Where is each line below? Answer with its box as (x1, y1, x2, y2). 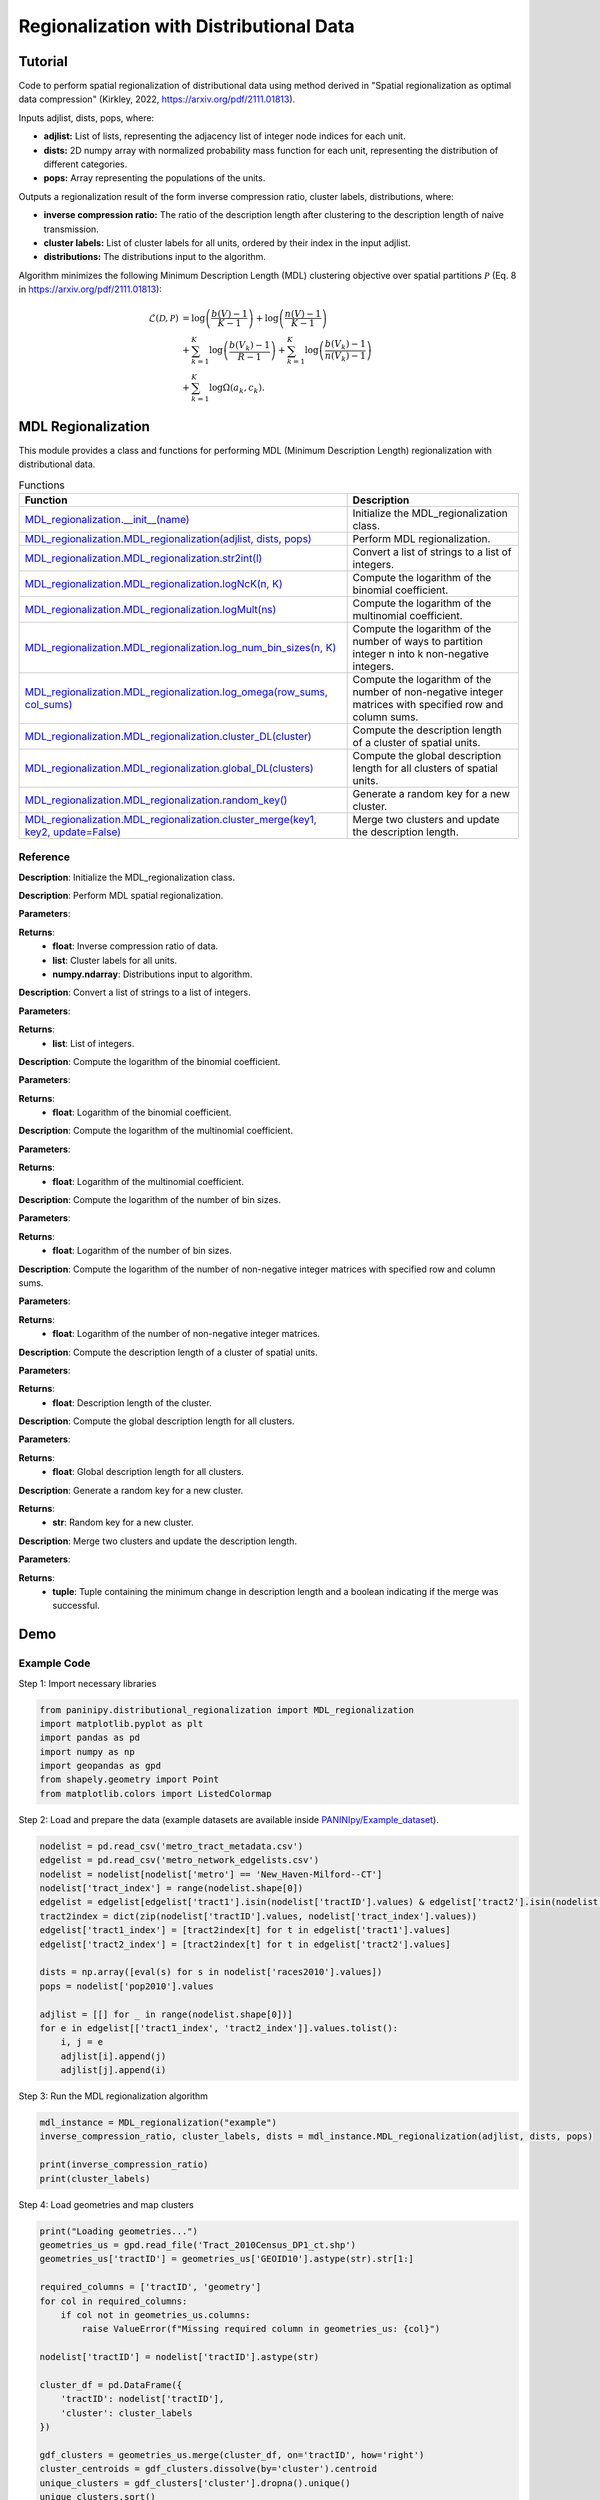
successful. (52, 1600, 100, 1612)
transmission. (43, 223, 99, 235)
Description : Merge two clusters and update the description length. (18, 1535, 298, 1547)
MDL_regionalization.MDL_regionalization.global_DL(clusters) (24, 761, 314, 775)
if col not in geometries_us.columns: (60, 2309, 251, 2320)
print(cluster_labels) (39, 2173, 151, 2184)
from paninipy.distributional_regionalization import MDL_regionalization (39, 1704, 415, 1715)
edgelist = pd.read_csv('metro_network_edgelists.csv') (39, 1855, 320, 1866)
